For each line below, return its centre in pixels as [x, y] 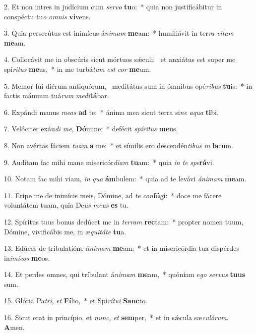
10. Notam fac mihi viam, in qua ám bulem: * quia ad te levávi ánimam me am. [125, 179]
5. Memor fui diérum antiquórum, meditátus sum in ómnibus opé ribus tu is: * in [128, 85]
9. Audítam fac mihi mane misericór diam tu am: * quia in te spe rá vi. [109, 162]
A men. [14, 327]
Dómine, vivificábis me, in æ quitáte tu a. [65, 231]
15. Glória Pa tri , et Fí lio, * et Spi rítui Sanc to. [76, 301]
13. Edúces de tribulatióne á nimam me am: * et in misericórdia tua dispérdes [122, 248]
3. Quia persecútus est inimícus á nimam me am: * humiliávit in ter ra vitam [119, 33]
